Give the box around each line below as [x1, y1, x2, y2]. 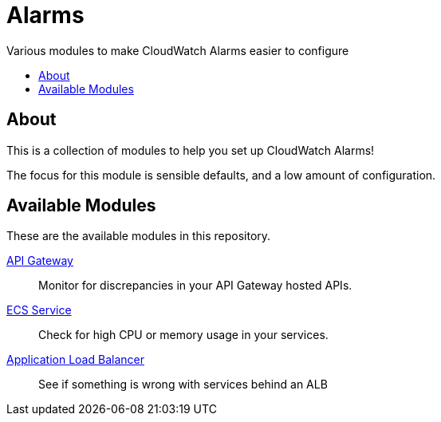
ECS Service [6, 303, 72, 317]
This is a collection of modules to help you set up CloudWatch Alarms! [6, 143, 375, 157]
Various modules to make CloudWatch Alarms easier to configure [6, 43, 349, 57]
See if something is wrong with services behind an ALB [38, 377, 328, 392]
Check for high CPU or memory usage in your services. [38, 328, 329, 342]
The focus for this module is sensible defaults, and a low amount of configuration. [6, 168, 436, 182]
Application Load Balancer [6, 353, 144, 367]
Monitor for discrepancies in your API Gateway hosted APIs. [38, 278, 352, 293]
